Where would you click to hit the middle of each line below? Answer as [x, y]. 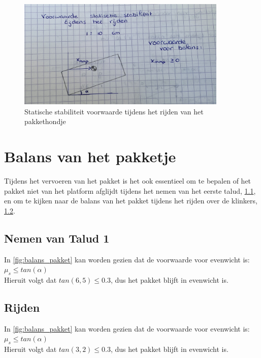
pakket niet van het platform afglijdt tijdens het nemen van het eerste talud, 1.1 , [130, 190]
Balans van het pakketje [90, 156]
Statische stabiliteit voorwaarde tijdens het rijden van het [114, 111]
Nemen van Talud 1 [57, 238]
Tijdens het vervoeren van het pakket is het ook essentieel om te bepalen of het [128, 180]
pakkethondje [45, 121]
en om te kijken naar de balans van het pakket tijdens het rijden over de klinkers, [131, 201]
